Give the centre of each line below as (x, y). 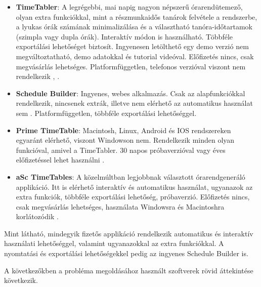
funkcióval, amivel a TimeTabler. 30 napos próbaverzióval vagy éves (121, 150)
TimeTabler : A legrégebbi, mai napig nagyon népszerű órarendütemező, (129, 7)
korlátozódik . (37, 216)
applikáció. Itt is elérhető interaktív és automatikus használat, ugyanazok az (134, 187)
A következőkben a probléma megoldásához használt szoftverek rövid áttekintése (129, 270)
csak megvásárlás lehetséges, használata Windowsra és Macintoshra (120, 206)
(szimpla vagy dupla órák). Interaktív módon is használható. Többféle (124, 36)
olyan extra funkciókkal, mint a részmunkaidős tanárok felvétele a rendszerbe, (137, 16)
